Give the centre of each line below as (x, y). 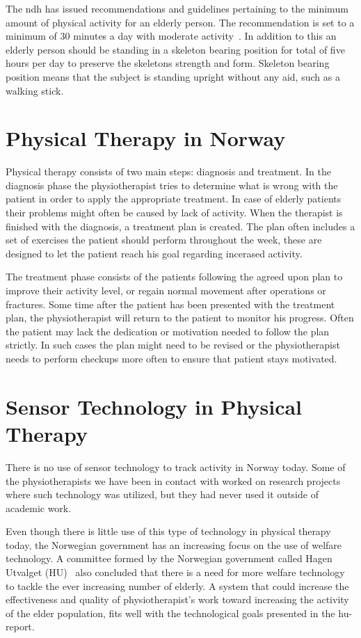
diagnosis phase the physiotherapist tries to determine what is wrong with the (172, 185)
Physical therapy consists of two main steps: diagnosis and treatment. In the (168, 172)
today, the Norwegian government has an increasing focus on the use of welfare (174, 544)
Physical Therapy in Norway (146, 138)
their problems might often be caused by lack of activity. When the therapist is (174, 213)
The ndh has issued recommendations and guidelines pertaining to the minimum (177, 8)
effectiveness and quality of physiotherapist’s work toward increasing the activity (177, 599)
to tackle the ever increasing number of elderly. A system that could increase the (177, 585)
